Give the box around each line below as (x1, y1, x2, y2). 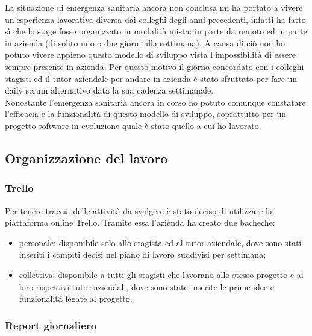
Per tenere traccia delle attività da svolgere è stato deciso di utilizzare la (5, 204, 272, 217)
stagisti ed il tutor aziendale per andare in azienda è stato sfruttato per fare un (5, 72, 298, 84)
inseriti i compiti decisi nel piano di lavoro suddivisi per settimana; (19, 248, 266, 261)
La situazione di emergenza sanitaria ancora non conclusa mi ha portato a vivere (5, 1, 303, 13)
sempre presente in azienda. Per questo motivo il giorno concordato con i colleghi (5, 60, 304, 72)
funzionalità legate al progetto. (19, 292, 133, 305)
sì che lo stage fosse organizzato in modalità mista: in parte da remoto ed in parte (5, 25, 307, 37)
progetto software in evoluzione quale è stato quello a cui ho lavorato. (5, 119, 261, 132)
